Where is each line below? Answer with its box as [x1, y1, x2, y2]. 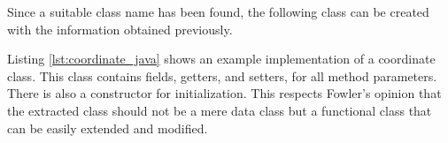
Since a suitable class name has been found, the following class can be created [7, 3, 429, 20]
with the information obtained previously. [7, 19, 233, 38]
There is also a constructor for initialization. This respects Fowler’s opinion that [7, 84, 442, 102]
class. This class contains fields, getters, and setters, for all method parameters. [7, 66, 437, 85]
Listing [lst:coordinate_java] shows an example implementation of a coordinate [7, 49, 436, 68]
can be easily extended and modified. [7, 118, 208, 137]
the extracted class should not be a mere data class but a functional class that [7, 101, 432, 119]
